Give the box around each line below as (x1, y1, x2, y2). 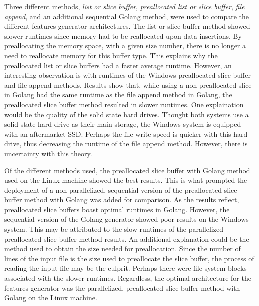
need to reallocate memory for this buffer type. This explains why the (4, 50, 218, 60)
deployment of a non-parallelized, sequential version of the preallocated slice (4, 184, 237, 195)
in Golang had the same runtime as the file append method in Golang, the (4, 89, 232, 100)
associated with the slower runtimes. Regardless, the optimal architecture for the (4, 273, 251, 283)
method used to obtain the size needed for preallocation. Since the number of (4, 243, 241, 254)
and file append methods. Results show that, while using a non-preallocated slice (4, 79, 252, 90)
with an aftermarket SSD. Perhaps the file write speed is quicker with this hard (4, 128, 248, 139)
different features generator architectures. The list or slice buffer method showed (4, 21, 250, 31)
